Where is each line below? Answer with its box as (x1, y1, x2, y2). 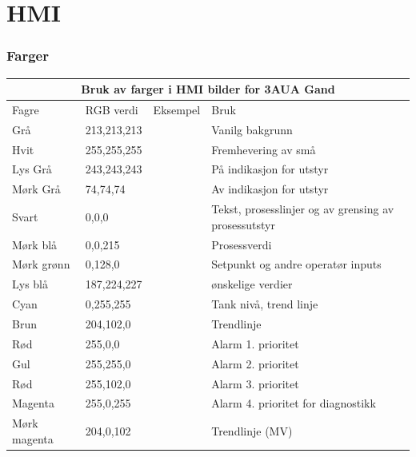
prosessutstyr (211, 216, 275, 232)
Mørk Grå (12, 181, 61, 197)
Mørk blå (12, 236, 58, 252)
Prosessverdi (211, 236, 272, 252)
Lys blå (12, 276, 48, 292)
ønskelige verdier (211, 276, 293, 292)
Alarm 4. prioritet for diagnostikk (211, 395, 376, 411)
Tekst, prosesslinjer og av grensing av (211, 201, 394, 217)
